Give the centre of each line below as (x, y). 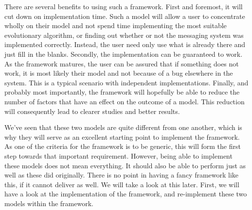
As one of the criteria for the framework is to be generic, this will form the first (123, 146)
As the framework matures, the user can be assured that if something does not (122, 63)
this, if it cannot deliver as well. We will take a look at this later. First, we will (122, 184)
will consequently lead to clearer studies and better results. (92, 111)
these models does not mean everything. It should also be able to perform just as (125, 165)
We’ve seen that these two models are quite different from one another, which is (123, 127)
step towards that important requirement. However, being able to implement (118, 155)
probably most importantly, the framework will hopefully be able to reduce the (122, 92)
